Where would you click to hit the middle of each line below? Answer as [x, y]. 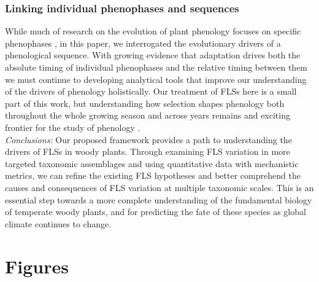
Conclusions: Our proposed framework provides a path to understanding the [148, 139]
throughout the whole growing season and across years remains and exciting [148, 115]
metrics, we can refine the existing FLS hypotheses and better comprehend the [153, 175]
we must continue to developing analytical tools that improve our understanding [156, 79]
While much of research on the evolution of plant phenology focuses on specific [153, 31]
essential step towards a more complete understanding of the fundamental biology [159, 199]
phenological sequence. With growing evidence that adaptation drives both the [153, 55]
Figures [37, 266]
